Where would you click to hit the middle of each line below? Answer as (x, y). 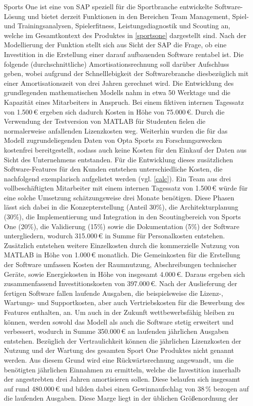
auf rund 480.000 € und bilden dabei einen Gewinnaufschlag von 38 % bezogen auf (126, 388)
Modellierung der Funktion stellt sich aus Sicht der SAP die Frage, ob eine (115, 45)
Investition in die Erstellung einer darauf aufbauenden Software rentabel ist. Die (124, 54)
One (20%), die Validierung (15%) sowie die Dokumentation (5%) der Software (122, 226)
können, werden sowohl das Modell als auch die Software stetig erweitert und (119, 321)
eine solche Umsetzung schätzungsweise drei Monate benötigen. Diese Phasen (119, 197)
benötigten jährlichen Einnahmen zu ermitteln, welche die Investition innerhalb (122, 369)
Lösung (15, 16)
